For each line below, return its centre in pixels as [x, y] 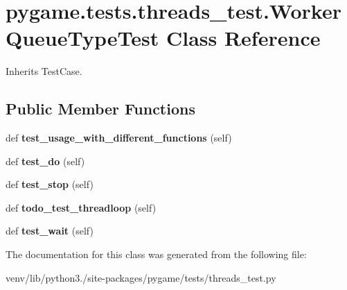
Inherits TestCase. [44, 71]
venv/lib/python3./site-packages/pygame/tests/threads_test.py [141, 277]
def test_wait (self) [50, 231]
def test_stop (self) [50, 184]
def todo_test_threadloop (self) [81, 207]
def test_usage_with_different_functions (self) [119, 138]
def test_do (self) [45, 161]
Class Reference [243, 38]
